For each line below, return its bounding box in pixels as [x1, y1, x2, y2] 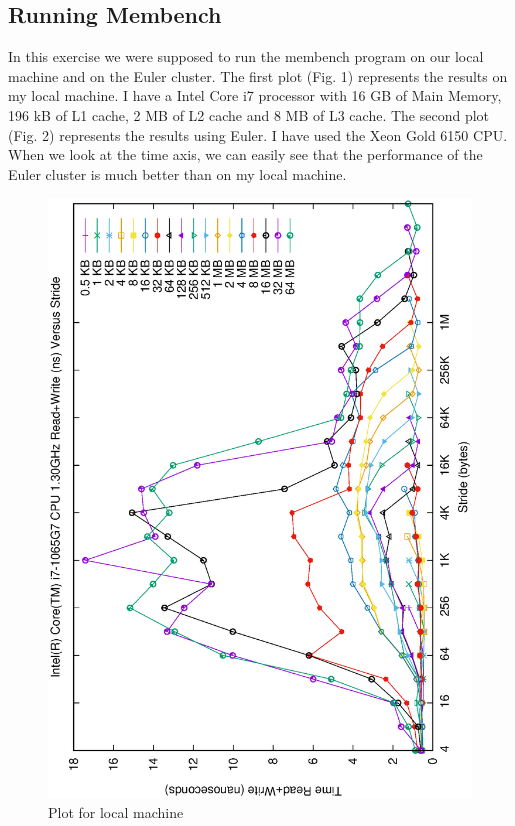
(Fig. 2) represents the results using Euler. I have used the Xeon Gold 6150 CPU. [8, 124, 508, 145]
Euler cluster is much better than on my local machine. [8, 163, 347, 184]
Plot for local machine [48, 801, 184, 822]
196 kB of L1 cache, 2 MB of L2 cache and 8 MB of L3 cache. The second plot [8, 104, 490, 125]
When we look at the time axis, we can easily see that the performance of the [8, 144, 483, 165]
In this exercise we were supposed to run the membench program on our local [8, 46, 484, 67]
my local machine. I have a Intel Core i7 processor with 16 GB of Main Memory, [8, 85, 502, 106]
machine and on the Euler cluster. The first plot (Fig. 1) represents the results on [8, 65, 508, 86]
